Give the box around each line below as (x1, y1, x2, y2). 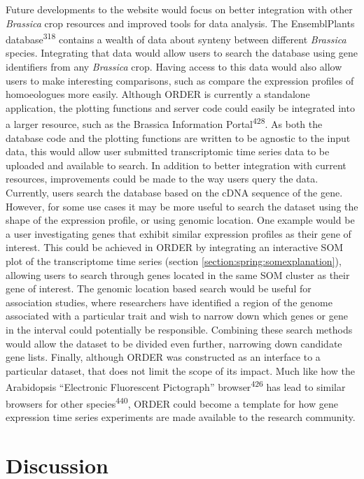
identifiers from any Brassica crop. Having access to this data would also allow (6, 59, 342, 74)
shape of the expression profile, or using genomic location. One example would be (6, 213, 355, 227)
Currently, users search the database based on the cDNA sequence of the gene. (6, 185, 343, 200)
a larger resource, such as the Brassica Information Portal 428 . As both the (6, 115, 323, 131)
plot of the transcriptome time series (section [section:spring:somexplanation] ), (6, 254, 342, 268)
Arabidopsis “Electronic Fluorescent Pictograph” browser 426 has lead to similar (6, 378, 346, 394)
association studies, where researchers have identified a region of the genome (6, 294, 332, 309)
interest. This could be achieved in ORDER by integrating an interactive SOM (6, 240, 344, 255)
